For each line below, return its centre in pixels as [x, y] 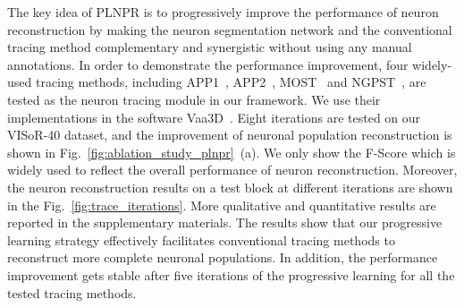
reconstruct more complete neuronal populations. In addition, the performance [223, 257]
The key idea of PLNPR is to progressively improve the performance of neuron [223, 12]
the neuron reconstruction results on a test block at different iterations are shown [230, 187]
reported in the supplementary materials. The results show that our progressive [225, 222]
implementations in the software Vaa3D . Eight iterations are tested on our [214, 117]
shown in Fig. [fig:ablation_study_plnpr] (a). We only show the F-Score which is [232, 152]
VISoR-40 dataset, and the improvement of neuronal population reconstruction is [230, 135]
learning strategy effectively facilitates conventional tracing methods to [201, 240]
